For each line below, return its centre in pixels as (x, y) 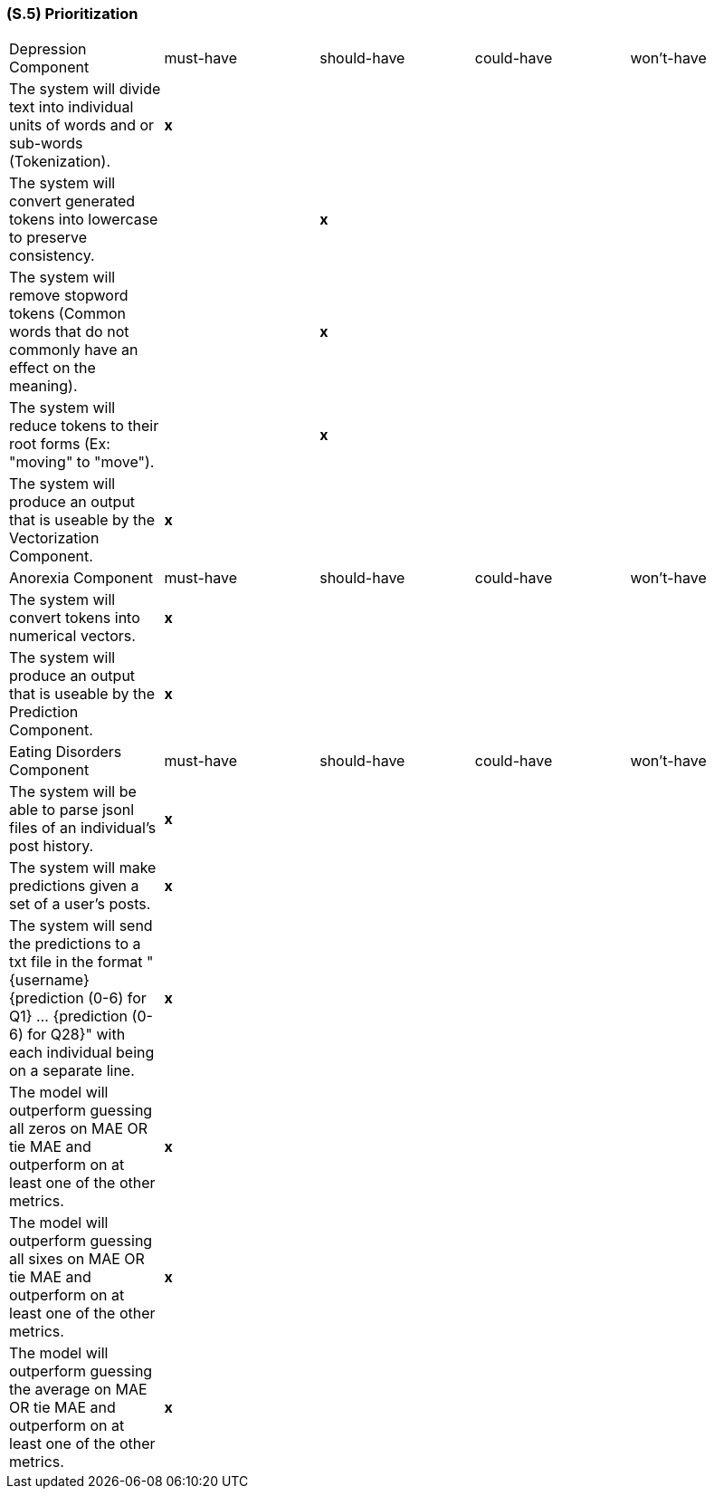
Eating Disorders (66, 752)
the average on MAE (78, 1390)
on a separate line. (72, 1071)
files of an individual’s (83, 828)
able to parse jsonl (72, 810)
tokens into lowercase (84, 220)
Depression (48, 49)
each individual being (82, 1053)
